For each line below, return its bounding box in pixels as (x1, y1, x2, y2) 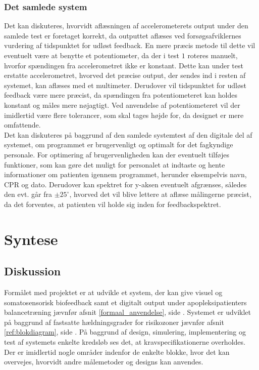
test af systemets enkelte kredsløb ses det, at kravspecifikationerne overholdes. (4, 337, 245, 347)
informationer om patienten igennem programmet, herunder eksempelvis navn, (4, 169, 247, 180)
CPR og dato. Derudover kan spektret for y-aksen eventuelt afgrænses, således (4, 179, 247, 189)
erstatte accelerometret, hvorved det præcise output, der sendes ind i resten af (4, 70, 246, 80)
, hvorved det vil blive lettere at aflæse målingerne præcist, (69, 189, 251, 199)
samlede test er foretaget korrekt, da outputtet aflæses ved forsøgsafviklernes (4, 30, 241, 40)
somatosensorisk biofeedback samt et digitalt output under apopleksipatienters (4, 297, 247, 307)
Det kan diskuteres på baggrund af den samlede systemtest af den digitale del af (4, 129, 252, 140)
